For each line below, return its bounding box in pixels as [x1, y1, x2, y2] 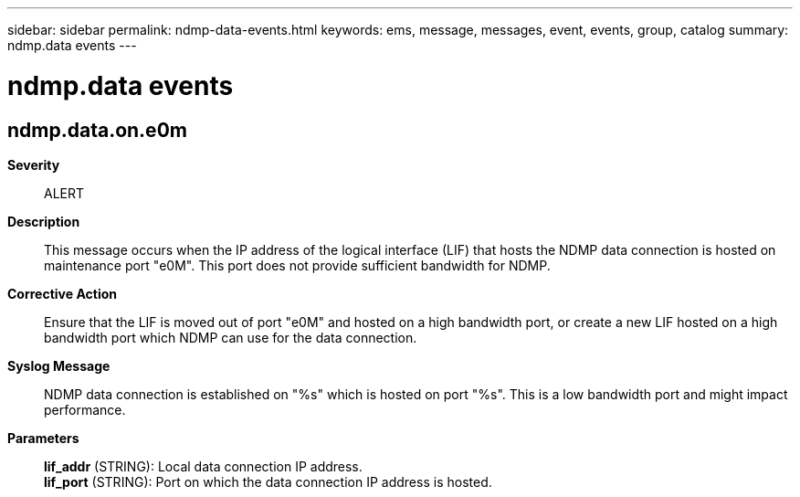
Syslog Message [7, 357, 111, 374]
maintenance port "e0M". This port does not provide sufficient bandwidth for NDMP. [44, 257, 551, 273]
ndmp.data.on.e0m [7, 118, 187, 142]
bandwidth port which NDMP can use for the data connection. [44, 329, 417, 345]
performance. [44, 401, 126, 418]
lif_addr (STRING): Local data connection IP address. [44, 458, 363, 474]
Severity [7, 156, 60, 173]
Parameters [7, 429, 79, 446]
